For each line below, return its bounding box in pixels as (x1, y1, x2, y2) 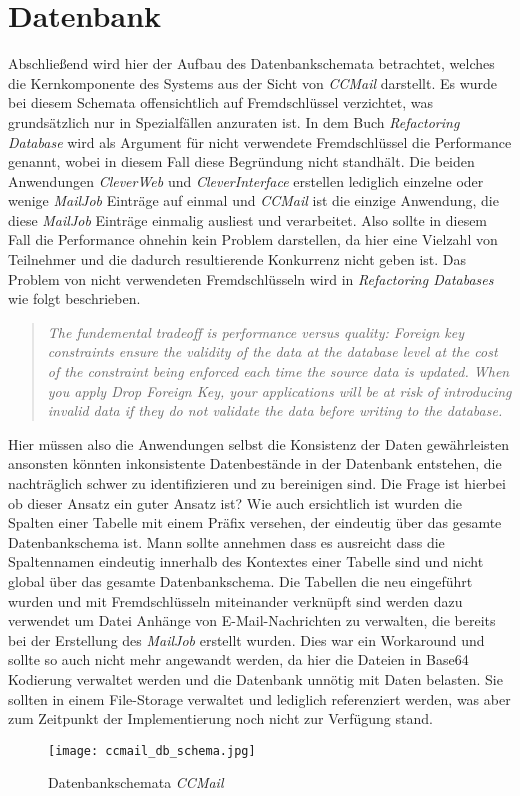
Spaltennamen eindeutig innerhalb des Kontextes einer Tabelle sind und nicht (8, 551, 484, 572)
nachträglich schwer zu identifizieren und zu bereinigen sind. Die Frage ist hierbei (8, 473, 506, 493)
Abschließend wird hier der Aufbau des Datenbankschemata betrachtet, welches (8, 53, 495, 74)
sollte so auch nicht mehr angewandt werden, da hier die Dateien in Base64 (8, 649, 469, 670)
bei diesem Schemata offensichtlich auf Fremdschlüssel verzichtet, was (8, 92, 433, 113)
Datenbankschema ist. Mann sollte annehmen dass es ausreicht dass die (8, 531, 445, 552)
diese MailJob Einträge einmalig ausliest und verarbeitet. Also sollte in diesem (8, 209, 488, 230)
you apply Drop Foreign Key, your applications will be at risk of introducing (47, 380, 512, 401)
